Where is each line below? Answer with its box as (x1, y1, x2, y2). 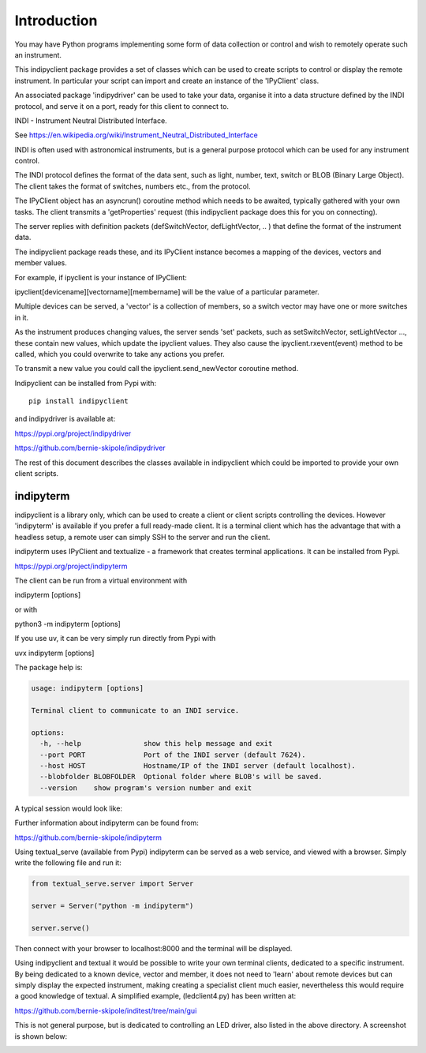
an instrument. (14, 50, 62, 59)
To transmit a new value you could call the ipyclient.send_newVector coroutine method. (14, 364, 299, 373)
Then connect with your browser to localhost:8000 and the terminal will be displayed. (14, 943, 293, 953)
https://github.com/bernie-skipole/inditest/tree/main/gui (14, 1006, 197, 1015)
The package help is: (14, 663, 83, 673)
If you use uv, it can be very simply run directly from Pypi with (14, 634, 216, 643)
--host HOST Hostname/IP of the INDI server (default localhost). (39, 761, 357, 770)
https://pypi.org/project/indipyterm (14, 561, 128, 571)
